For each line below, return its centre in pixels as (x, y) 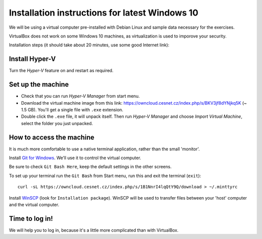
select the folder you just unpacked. (57, 123)
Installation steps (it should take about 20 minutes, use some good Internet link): (89, 45)
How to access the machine (52, 137)
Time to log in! (31, 218)
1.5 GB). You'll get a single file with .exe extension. (72, 110)
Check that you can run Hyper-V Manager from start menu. (81, 96)
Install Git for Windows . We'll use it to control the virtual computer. (75, 158)
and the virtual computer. (34, 204)
